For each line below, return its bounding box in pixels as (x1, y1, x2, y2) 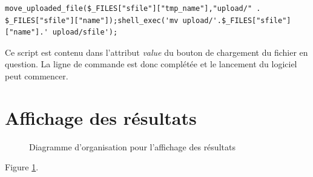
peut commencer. (5, 69, 68, 82)
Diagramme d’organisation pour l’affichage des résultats (29, 140, 236, 153)
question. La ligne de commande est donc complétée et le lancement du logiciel (5, 58, 297, 70)
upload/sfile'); (52, 28, 118, 37)
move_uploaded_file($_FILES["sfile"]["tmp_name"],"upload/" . (5, 4, 261, 13)
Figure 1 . (5, 161, 39, 173)
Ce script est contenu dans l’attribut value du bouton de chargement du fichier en (5, 45, 308, 58)
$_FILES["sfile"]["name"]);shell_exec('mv (5, 16, 179, 25)
